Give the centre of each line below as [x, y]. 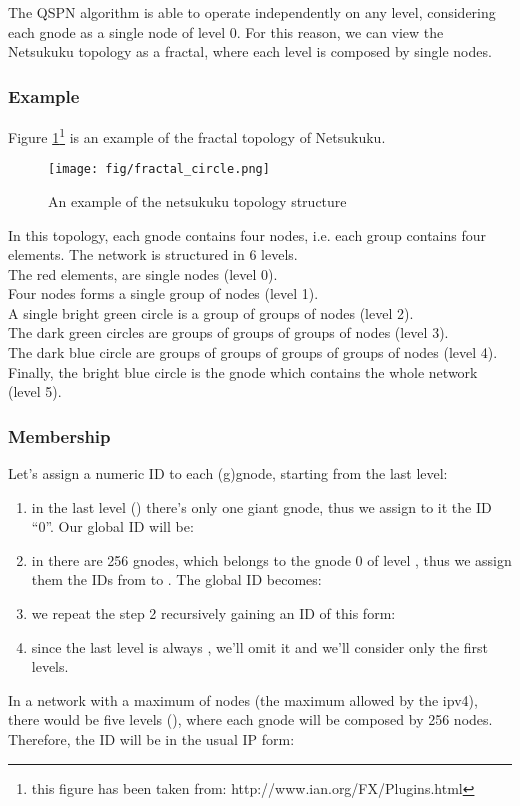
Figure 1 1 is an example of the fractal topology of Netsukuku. [197, 135]
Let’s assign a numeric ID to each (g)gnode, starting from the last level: [228, 473]
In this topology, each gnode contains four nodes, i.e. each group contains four [247, 234]
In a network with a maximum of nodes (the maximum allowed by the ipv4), [243, 699]
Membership [59, 435]
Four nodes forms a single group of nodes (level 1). [163, 293]
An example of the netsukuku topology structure [197, 200]
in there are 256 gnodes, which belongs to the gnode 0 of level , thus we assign [271, 559]
